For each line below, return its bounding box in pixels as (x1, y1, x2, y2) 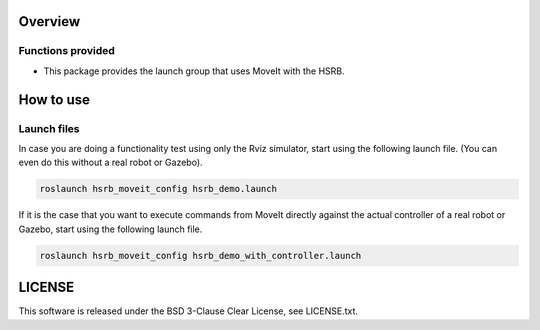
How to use (18, 91, 90, 108)
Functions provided (18, 44, 115, 58)
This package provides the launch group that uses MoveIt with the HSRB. (43, 65, 345, 77)
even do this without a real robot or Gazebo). (18, 156, 204, 169)
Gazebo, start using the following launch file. (18, 223, 203, 235)
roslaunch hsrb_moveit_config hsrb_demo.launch (39, 183, 277, 195)
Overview (18, 13, 81, 30)
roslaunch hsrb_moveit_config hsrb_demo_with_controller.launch (39, 250, 362, 261)
